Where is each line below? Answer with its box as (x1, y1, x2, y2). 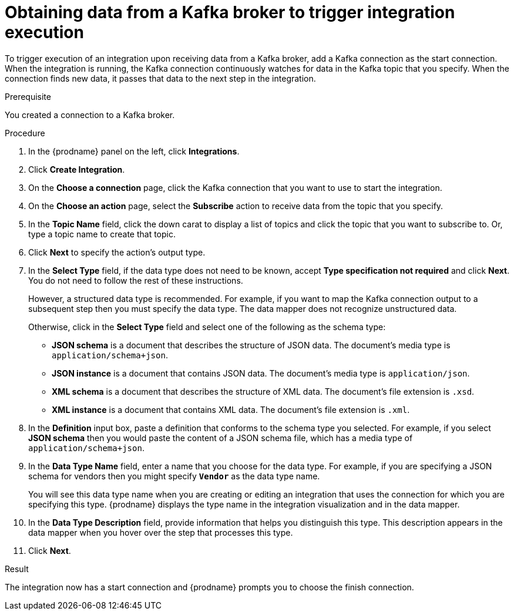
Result (5, 563, 29, 574)
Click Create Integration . (28, 164, 125, 174)
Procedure (5, 127, 45, 138)
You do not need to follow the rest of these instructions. (28, 275, 243, 285)
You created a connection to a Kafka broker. (5, 109, 175, 120)
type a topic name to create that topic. (28, 228, 176, 239)
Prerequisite (5, 91, 51, 102)
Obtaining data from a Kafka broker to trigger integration (5, 2, 455, 22)
